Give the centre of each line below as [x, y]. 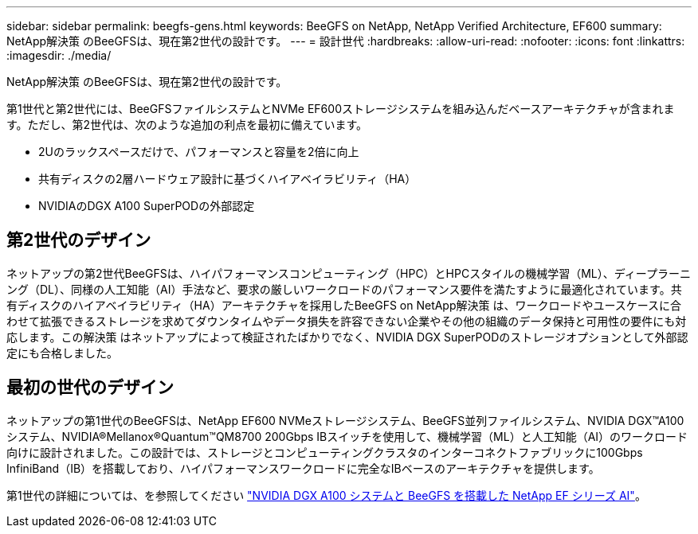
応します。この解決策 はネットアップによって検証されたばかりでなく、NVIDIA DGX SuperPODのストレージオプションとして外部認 [347, 337]
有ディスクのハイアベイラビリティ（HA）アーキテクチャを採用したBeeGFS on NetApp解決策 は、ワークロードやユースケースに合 [344, 305]
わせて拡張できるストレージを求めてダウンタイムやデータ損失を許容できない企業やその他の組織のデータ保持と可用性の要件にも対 [347, 321]
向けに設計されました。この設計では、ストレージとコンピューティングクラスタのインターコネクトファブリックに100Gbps [325, 452]
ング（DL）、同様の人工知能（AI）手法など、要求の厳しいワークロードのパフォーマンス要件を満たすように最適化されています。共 [344, 289]
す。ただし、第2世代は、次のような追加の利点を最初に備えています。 [187, 125]
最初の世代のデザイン [90, 388]
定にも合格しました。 [62, 353]
